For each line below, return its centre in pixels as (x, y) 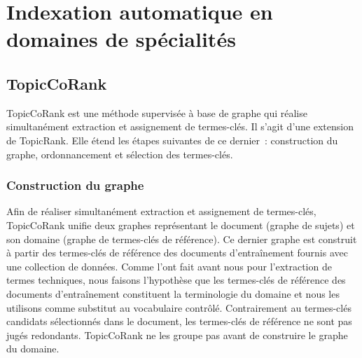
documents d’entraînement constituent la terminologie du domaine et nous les (173, 293)
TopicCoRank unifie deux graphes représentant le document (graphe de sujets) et (181, 225)
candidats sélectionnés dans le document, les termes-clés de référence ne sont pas (179, 321)
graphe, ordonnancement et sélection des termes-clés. (120, 154)
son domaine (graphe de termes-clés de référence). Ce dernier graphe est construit (182, 239)
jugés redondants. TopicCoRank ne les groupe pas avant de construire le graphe (177, 335)
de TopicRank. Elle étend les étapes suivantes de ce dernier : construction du (172, 140)
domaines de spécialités (121, 39)
